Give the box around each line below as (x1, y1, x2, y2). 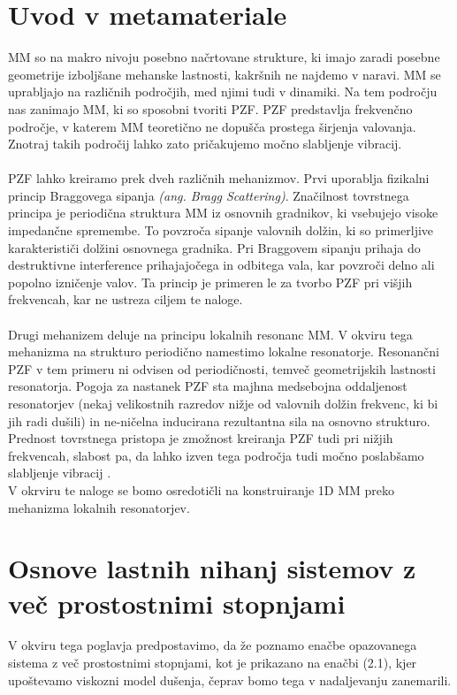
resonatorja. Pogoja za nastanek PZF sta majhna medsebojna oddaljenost (8, 377, 407, 395)
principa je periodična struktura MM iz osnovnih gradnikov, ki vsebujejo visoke (8, 203, 438, 222)
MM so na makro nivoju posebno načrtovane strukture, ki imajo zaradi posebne (8, 48, 440, 66)
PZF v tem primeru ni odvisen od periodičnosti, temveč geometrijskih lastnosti (8, 359, 436, 378)
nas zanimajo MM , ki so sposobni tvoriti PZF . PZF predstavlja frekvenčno (8, 99, 413, 118)
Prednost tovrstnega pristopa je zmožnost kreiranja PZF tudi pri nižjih (8, 429, 393, 447)
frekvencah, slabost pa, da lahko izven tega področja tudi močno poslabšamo (8, 446, 424, 464)
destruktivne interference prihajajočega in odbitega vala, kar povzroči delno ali (8, 256, 435, 274)
